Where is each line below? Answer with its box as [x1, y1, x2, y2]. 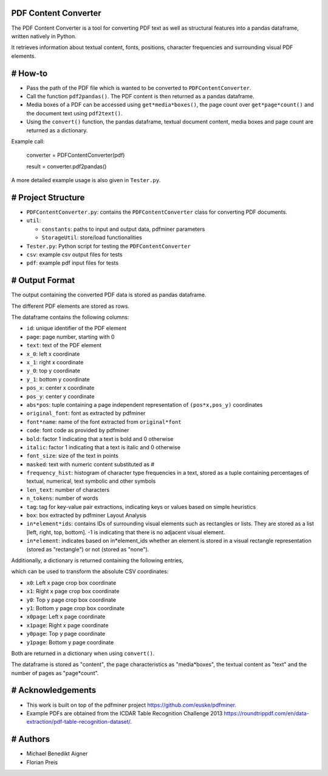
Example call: [11, 137, 45, 145]
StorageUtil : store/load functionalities [41, 234, 142, 241]
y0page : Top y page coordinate [26, 630, 106, 638]
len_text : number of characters [26, 486, 110, 493]
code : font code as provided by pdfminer [26, 427, 129, 434]
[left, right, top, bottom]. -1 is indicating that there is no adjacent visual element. [26, 528, 225, 536]
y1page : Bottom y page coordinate [26, 638, 114, 646]
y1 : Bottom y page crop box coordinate [26, 604, 125, 611]
